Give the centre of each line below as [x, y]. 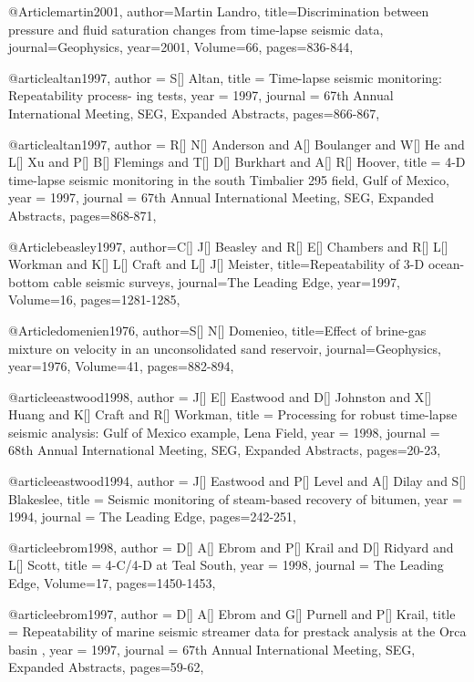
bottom [29, 281]
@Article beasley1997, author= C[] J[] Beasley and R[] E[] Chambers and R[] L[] [228, 246]
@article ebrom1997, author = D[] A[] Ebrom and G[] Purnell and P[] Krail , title [232, 613]
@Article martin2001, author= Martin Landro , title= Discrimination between [219, 11]
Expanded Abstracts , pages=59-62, [106, 667]
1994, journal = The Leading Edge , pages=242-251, [152, 517]
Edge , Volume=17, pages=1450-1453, [112, 583]
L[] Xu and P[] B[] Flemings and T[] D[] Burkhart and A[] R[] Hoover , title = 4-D [237, 162]
